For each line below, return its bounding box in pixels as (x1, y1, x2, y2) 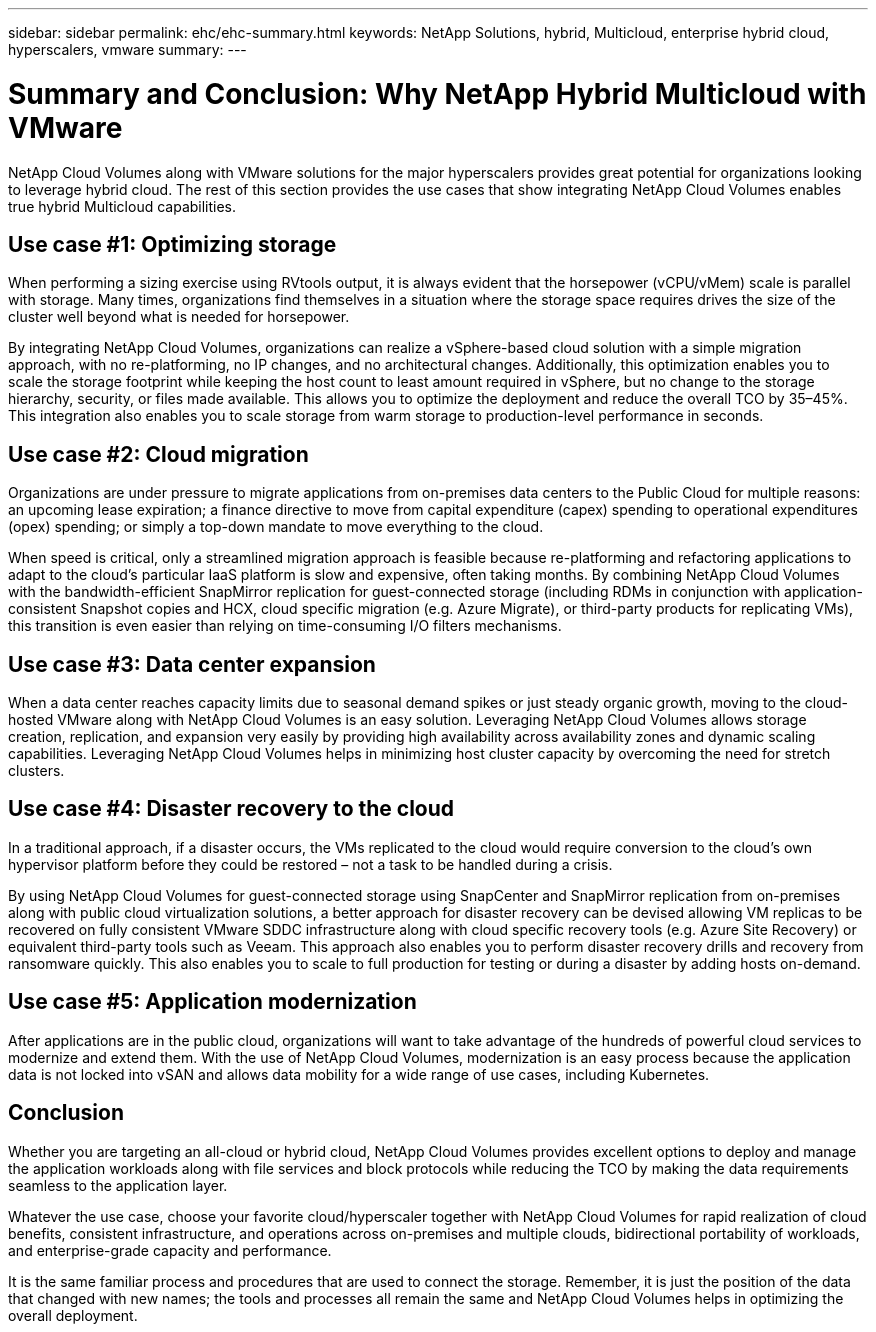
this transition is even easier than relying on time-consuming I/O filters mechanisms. (8, 617, 562, 635)
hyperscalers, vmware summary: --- (8, 41, 247, 58)
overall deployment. (8, 1306, 138, 1324)
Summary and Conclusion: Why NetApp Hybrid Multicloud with (8, 76, 867, 111)
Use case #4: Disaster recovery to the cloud (8, 796, 455, 822)
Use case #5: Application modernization (8, 989, 417, 1015)
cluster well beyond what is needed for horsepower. (8, 308, 350, 326)
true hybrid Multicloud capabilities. (8, 197, 237, 215)
